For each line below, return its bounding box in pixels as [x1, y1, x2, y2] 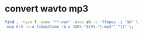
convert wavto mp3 [5, 3, 89, 14]
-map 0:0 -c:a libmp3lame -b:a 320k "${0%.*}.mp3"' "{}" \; [5, 24, 134, 29]
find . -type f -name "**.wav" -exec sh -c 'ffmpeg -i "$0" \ [5, 19, 138, 24]
